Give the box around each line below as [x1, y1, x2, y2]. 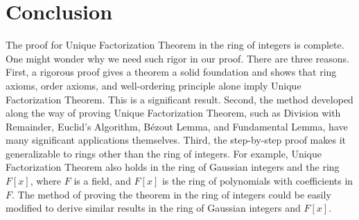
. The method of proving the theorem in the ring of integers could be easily [12, 187, 331, 201]
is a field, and [73, 174, 131, 188]
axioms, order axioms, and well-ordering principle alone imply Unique [6, 78, 301, 92]
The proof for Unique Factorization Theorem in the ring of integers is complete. [6, 37, 344, 52]
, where [30, 174, 62, 188]
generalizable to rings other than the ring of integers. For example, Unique [6, 146, 322, 160]
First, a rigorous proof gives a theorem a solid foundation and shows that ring [6, 65, 337, 79]
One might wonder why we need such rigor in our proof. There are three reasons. [6, 51, 350, 65]
